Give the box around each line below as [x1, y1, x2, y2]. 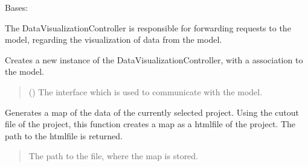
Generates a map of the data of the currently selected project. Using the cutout [5, 106, 299, 118]
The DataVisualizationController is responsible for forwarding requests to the [5, 21, 291, 34]
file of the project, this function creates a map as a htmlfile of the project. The [5, 118, 295, 130]
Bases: [5, 1, 28, 13]
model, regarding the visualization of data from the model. [5, 33, 222, 46]
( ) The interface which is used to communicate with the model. [28, 85, 263, 98]
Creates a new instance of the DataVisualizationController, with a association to [5, 53, 303, 66]
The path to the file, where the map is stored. [28, 150, 199, 162]
